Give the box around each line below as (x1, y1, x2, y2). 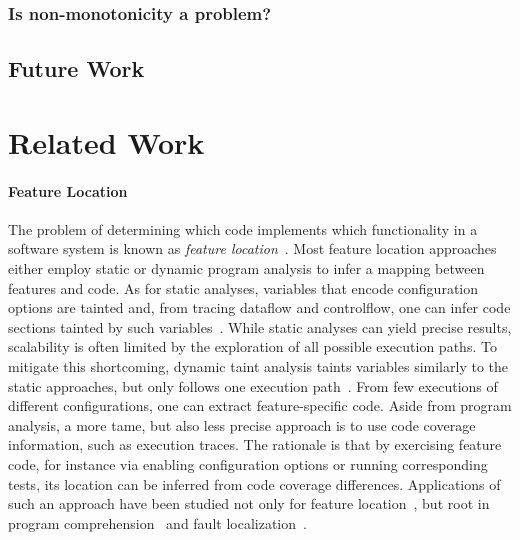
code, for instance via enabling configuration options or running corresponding (8, 453, 488, 474)
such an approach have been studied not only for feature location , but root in (8, 493, 490, 514)
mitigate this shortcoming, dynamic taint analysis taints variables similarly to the (8, 355, 508, 376)
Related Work (8, 121, 205, 162)
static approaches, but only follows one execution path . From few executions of (8, 375, 498, 396)
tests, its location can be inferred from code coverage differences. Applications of (8, 473, 501, 494)
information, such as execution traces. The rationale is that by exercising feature (8, 434, 502, 455)
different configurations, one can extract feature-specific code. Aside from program (8, 395, 512, 416)
